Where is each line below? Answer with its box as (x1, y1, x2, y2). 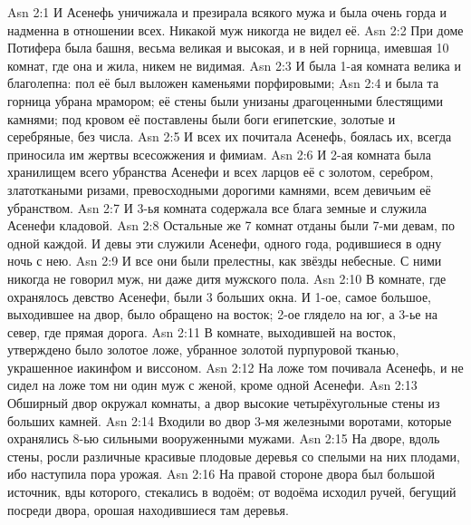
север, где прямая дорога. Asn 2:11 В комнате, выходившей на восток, (7, 322, 397, 341)
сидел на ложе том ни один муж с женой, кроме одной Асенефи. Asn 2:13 (7, 375, 418, 394)
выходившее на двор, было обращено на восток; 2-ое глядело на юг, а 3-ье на (7, 305, 437, 324)
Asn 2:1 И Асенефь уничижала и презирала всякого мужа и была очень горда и (7, 3, 447, 21)
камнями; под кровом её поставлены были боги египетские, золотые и (7, 109, 396, 128)
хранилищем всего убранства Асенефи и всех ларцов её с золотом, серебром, (7, 162, 434, 181)
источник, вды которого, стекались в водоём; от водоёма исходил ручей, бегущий (7, 482, 457, 501)
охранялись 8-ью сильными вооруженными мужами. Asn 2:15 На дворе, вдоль (7, 429, 440, 448)
